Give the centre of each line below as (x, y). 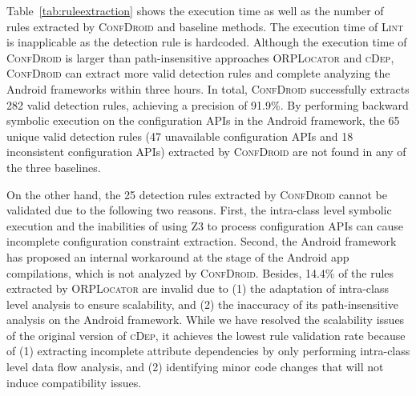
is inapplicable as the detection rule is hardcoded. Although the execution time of (207, 42)
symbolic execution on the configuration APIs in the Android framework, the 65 (203, 120)
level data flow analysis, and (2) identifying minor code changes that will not (195, 367)
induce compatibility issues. (74, 382)
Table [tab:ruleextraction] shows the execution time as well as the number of (195, 10)
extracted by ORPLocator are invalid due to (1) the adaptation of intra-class (198, 288)
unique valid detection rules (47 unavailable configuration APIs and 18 (180, 136)
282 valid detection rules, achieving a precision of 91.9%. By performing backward (208, 104)
